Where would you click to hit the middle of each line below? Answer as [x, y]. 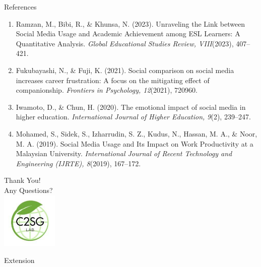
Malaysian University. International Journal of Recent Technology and [124, 153]
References [20, 7]
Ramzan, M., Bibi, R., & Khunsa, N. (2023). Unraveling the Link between [130, 23]
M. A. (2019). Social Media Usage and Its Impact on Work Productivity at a [135, 143]
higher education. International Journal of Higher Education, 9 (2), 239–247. [133, 117]
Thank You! [22, 180]
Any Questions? [28, 190]
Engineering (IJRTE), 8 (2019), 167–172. [78, 163]
